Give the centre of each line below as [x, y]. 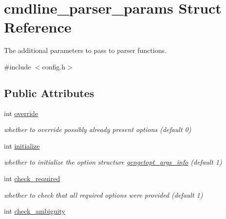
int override [21, 113]
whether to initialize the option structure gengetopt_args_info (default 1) [113, 162]
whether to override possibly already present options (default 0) [98, 129]
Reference [38, 27]
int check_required [32, 178]
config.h [54, 66]
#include [18, 66]
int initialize [22, 145]
